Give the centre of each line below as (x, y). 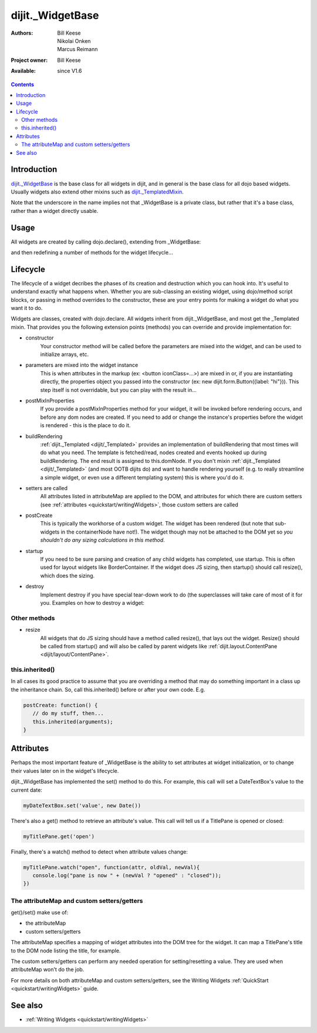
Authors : (22, 33)
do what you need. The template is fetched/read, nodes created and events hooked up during (154, 452)
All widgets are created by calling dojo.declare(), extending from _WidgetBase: (106, 242)
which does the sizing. (68, 575)
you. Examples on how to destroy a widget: (92, 602)
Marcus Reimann (77, 49)
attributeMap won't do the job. (48, 969)
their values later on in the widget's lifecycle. (65, 771)
